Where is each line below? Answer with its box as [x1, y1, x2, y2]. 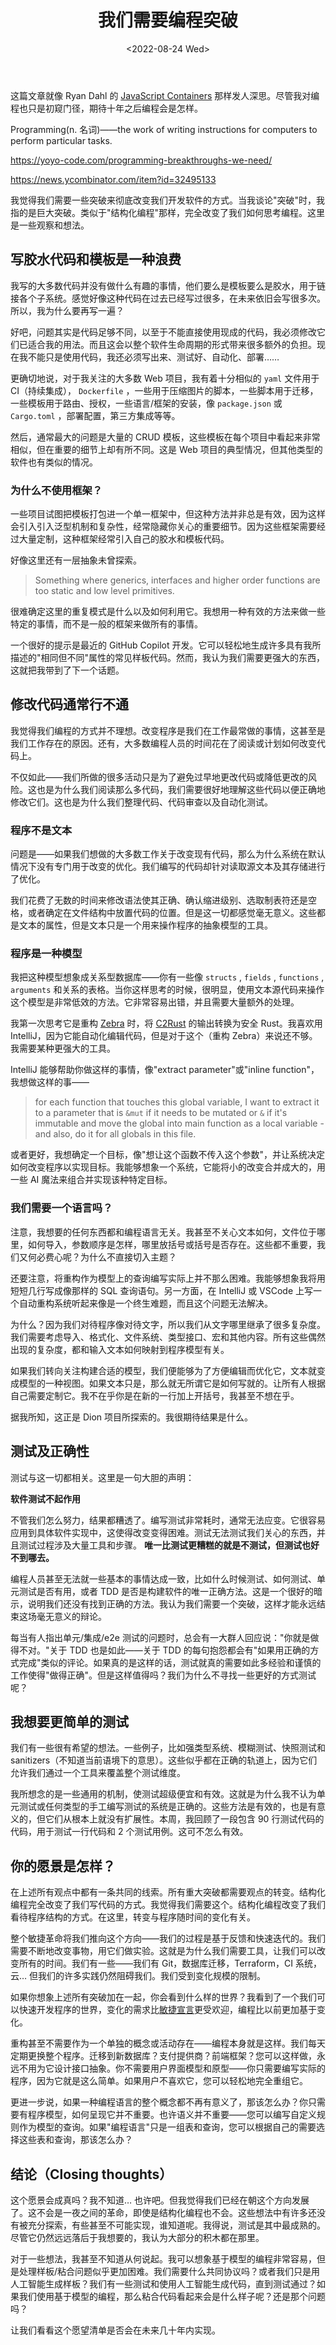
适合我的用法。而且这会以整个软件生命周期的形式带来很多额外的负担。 [27, 338, 317, 350]
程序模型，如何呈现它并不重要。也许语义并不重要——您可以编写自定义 [27, 2109, 317, 2121]
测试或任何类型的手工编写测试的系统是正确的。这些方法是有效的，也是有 [18, 1801, 317, 1813]
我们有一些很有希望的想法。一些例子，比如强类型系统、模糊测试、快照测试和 [10, 1742, 326, 1754]
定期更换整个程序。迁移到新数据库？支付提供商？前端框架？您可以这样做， [10, 2050, 317, 2062]
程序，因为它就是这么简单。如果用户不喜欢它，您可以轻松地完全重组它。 [10, 2075, 308, 2087]
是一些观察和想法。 [10, 219, 90, 231]
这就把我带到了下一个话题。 [10, 664, 125, 676]
